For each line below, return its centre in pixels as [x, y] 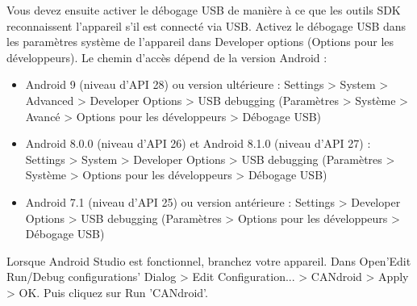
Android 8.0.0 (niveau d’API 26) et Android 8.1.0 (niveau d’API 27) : [198, 143]
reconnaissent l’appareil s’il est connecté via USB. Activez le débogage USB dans [206, 25]
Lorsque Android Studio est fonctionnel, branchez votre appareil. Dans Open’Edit [209, 260]
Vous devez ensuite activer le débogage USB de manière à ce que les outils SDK [204, 10]
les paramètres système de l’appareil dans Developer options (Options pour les [200, 42]
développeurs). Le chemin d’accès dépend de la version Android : [167, 57]
